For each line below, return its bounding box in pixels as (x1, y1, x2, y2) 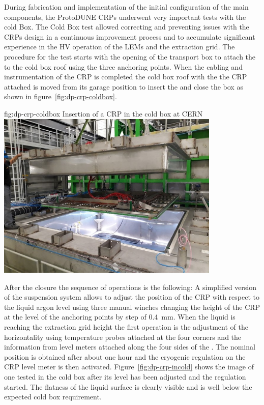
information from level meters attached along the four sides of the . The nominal (4, 341, 255, 352)
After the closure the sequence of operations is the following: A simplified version (4, 281, 257, 292)
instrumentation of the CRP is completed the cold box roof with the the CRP (4, 71, 247, 82)
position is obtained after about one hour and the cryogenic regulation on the (4, 351, 246, 362)
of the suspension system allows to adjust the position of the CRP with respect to (4, 292, 259, 302)
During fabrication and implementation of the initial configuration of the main (4, 2, 249, 12)
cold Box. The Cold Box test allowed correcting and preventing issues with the (4, 21, 249, 32)
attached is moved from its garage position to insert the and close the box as (4, 81, 243, 92)
